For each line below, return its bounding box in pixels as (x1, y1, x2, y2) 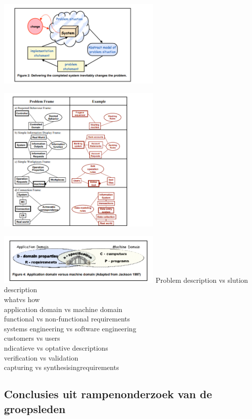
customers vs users (4, 333, 60, 343)
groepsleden (4, 401, 66, 416)
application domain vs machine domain (4, 304, 123, 314)
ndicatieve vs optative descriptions (4, 342, 108, 353)
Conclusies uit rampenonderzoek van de (4, 386, 212, 402)
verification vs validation (4, 352, 79, 363)
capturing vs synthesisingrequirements (4, 362, 119, 372)
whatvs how (4, 294, 40, 304)
